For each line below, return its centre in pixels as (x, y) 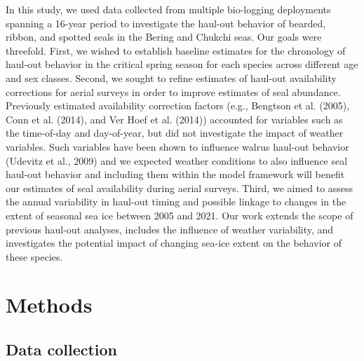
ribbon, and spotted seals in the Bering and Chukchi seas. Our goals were (164, 37)
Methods (49, 305)
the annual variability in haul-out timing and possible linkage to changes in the (176, 202)
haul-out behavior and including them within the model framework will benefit (175, 174)
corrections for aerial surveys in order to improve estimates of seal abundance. (173, 91)
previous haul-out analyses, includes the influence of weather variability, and (170, 229)
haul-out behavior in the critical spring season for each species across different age (182, 64)
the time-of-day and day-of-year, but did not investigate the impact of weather (175, 133)
